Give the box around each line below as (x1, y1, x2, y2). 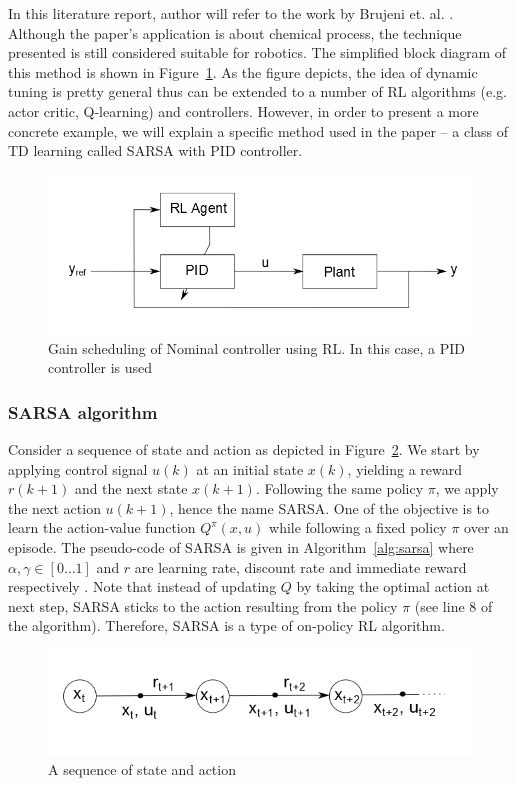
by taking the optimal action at (296, 576, 490, 597)
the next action (8, 497, 101, 518)
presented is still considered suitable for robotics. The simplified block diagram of (8, 42, 507, 63)
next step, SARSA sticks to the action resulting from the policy (8, 595, 398, 616)
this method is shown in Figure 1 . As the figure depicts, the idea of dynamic (8, 61, 478, 82)
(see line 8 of (414, 595, 493, 616)
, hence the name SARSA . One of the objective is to (169, 497, 490, 518)
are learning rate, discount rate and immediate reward (134, 556, 467, 577)
